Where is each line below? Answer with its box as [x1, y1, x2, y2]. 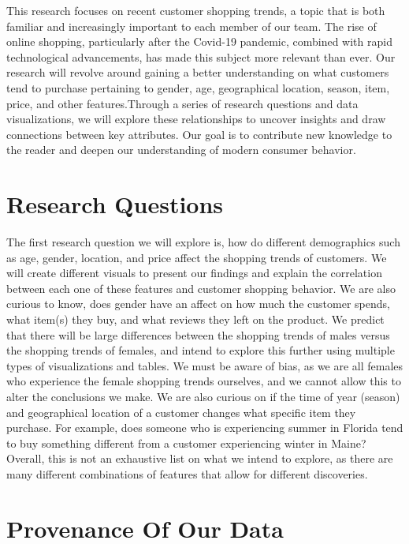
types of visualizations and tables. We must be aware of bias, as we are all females [6, 357, 403, 373]
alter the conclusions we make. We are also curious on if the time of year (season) [6, 388, 400, 404]
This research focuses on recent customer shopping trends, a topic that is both [6, 2, 385, 18]
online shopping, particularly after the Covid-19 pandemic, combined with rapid [6, 33, 392, 50]
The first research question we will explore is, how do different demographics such [6, 234, 400, 250]
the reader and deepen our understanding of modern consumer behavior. [6, 141, 356, 158]
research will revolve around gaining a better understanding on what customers [6, 64, 389, 81]
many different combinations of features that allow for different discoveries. [6, 465, 368, 482]
